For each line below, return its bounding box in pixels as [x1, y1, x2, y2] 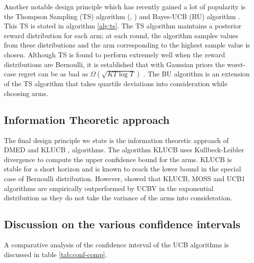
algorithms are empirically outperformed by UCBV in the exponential [4, 183, 213, 193]
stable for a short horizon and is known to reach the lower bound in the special [4, 164, 241, 174]
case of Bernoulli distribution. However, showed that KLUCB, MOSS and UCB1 [4, 173, 245, 183]
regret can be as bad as [18, 69, 88, 79]
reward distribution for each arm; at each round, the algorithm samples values [4, 30, 238, 40]
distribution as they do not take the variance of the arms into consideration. [4, 192, 232, 203]
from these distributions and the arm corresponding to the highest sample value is [4, 40, 250, 50]
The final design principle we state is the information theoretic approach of [4, 135, 229, 145]
